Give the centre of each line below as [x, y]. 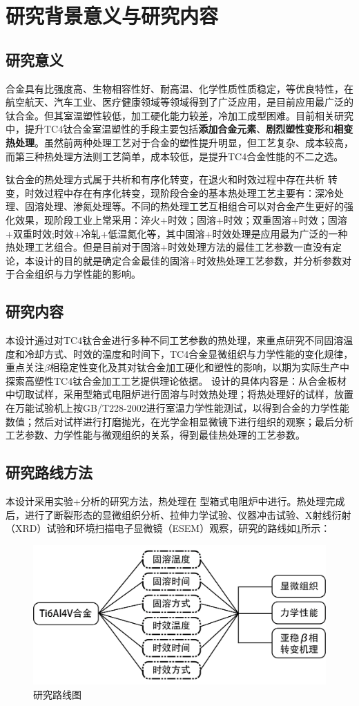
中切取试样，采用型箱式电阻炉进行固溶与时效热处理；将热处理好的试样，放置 [179, 394]
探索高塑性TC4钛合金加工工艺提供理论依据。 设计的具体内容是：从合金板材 [176, 380]
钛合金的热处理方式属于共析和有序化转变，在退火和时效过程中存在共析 [165, 179]
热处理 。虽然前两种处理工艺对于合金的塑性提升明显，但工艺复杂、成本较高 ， [179, 142]
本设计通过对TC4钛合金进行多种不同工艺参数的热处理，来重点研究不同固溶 [175, 340]
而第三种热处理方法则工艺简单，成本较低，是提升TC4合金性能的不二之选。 [175, 156]
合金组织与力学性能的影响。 [78, 274]
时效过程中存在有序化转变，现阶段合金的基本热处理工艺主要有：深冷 [179, 192]
